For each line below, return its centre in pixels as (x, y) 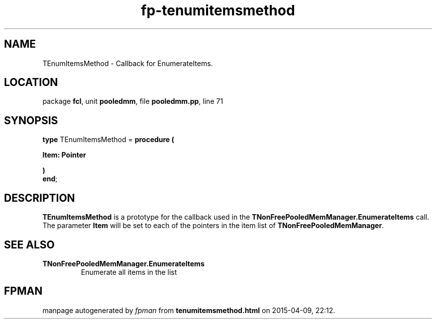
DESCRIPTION (40, 198)
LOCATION (31, 82)
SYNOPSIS (31, 120)
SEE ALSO (29, 244)
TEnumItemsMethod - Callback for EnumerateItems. (128, 63)
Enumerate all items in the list (129, 272)
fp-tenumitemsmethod (218, 10)
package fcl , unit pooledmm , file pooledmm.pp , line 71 (133, 101)
